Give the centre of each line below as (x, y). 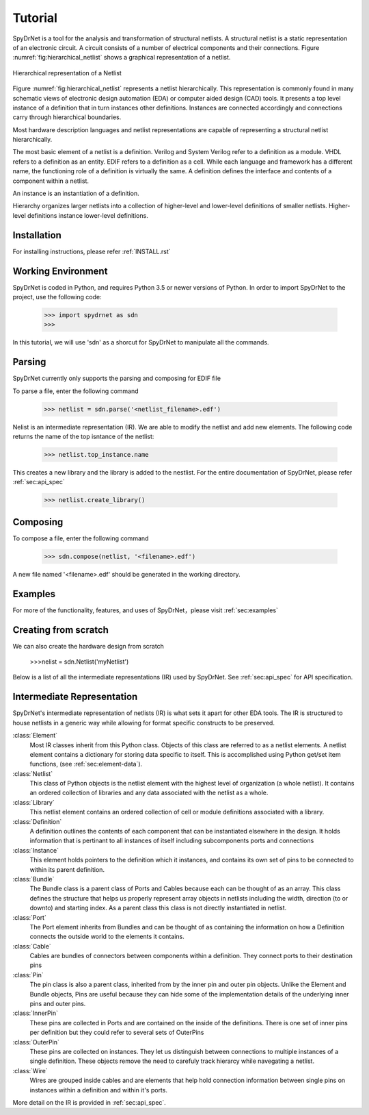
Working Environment (60, 271)
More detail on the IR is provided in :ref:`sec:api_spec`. (90, 1102)
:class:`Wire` (30, 1070)
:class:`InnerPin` (35, 1013)
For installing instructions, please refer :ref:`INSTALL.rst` (92, 251)
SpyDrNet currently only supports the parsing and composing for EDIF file (117, 378)
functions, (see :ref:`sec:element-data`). (86, 764)
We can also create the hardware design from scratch (88, 646)
